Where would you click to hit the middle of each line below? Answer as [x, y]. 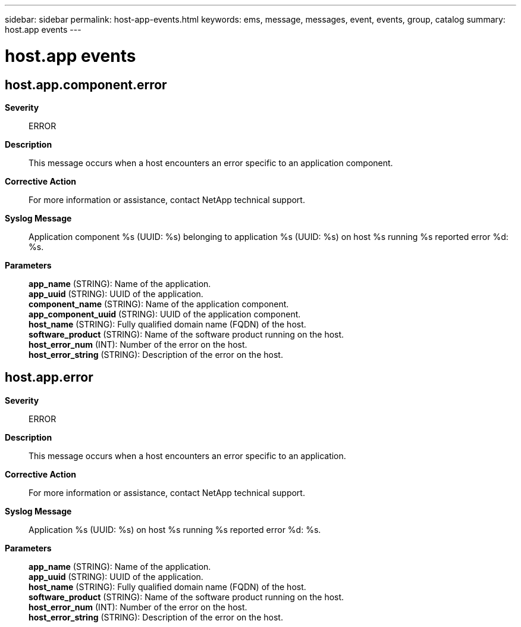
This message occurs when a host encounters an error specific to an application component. [211, 163]
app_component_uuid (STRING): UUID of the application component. [165, 314]
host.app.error [49, 378]
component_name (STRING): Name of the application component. [159, 304]
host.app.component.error [86, 85]
